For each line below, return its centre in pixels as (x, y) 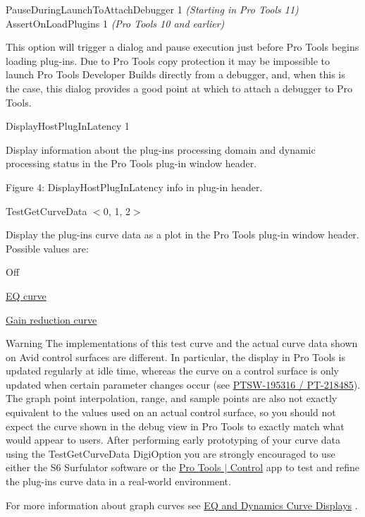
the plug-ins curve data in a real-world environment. (118, 481)
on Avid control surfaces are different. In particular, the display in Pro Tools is (175, 357)
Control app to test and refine (295, 467)
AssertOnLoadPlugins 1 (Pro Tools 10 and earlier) (115, 23)
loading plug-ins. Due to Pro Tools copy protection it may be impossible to (168, 60)
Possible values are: (47, 248)
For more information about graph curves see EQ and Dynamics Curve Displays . (182, 505)
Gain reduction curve (51, 319)
